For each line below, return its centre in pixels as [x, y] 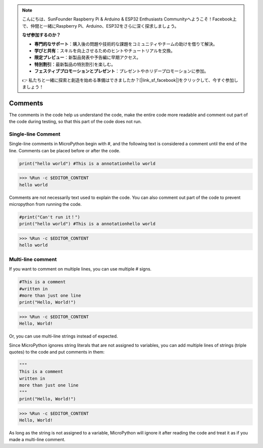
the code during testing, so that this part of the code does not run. [75, 122]
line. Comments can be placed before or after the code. [65, 150]
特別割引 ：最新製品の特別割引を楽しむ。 [75, 64]
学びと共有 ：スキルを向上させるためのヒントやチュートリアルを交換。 [105, 51]
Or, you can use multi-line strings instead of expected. [64, 336]
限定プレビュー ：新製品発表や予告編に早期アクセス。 [88, 57]
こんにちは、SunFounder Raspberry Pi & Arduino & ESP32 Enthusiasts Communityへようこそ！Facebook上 [130, 19]
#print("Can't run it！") [50, 217]
